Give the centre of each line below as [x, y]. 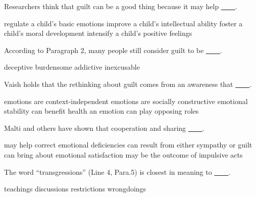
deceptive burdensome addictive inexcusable [72, 67]
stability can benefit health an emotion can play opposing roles [101, 111]
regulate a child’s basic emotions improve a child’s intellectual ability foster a [123, 23]
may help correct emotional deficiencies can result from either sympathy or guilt [128, 145]
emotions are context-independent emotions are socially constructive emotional [126, 101]
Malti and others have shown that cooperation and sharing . [104, 128]
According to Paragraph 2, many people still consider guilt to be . [113, 50]
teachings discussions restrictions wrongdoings [75, 189]
